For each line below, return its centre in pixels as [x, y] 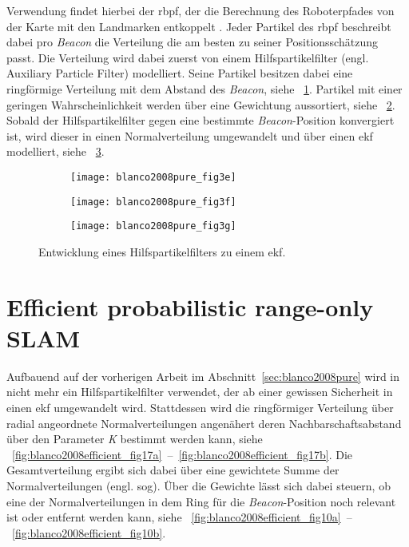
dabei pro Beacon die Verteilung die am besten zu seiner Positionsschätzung [192, 42]
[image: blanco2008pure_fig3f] [153, 202]
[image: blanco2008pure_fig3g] [153, 226]
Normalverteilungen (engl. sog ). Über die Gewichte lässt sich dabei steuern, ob [199, 485]
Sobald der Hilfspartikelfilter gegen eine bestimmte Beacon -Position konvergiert [201, 120]
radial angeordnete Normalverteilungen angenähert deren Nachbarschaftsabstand [204, 423]
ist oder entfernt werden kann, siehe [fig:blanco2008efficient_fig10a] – [179, 517]
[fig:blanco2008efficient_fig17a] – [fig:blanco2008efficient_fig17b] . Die [183, 454]
